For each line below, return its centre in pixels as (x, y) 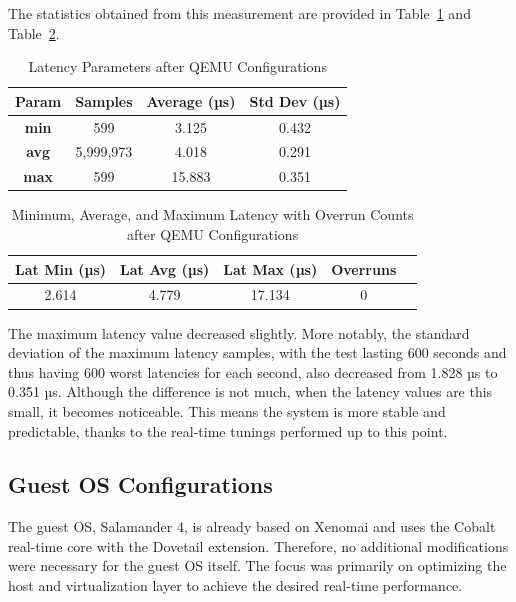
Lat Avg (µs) (165, 268)
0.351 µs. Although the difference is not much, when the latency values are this (250, 391)
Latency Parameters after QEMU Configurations (177, 66)
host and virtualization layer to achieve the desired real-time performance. (235, 585)
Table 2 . (34, 32)
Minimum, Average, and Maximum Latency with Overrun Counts (212, 214)
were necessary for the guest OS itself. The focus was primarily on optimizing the (257, 565)
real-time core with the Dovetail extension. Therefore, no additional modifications (258, 545)
